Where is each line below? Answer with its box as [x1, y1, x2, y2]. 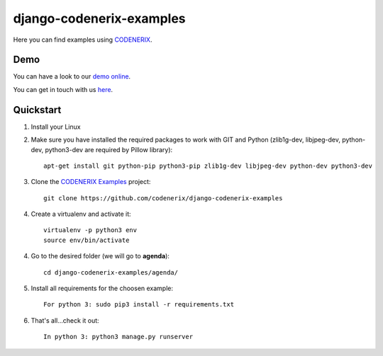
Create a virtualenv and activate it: [30, 209, 131, 219]
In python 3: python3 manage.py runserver [43, 333, 194, 341]
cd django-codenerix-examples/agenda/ [43, 268, 179, 276]
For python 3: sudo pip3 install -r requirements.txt [43, 301, 234, 309]
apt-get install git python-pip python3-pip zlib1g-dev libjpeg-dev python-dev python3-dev [43, 161, 372, 170]
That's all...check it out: [30, 316, 99, 325]
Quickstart [13, 103, 62, 116]
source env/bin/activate [43, 236, 130, 244]
